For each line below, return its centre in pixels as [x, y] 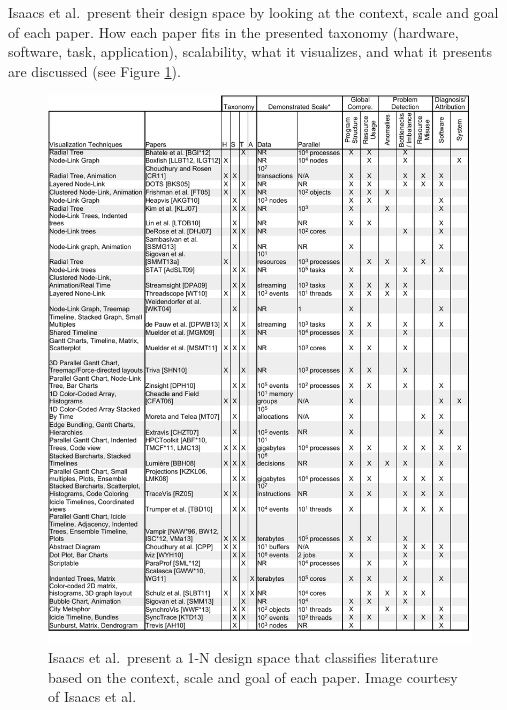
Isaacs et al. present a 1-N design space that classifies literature [243, 657]
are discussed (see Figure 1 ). [94, 70]
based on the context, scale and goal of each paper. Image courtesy [253, 676]
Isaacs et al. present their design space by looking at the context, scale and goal [253, 12]
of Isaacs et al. [92, 696]
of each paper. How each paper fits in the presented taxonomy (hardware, [233, 31]
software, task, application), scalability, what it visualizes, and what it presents [250, 51]
